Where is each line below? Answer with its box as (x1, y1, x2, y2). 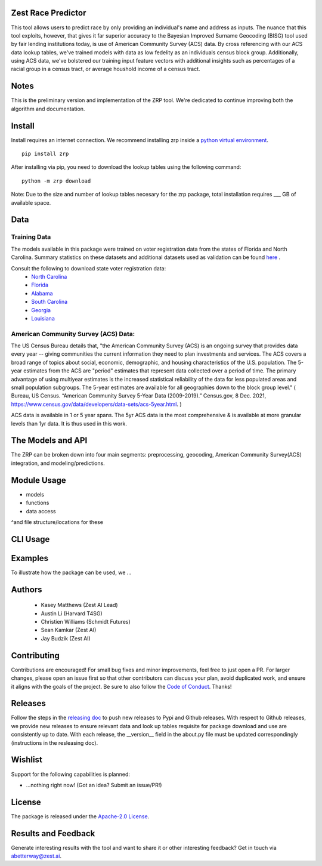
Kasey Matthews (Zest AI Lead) (41, 602, 119, 609)
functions (26, 499, 49, 507)
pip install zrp (21, 150, 69, 158)
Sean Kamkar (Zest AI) (41, 627, 97, 634)
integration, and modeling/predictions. (11, 460, 106, 467)
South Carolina (31, 298, 68, 306)
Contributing (11, 651, 60, 661)
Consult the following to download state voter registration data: (11, 264, 166, 272)
